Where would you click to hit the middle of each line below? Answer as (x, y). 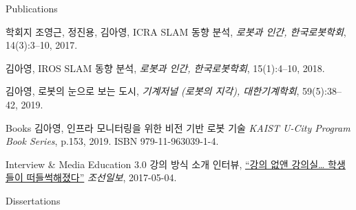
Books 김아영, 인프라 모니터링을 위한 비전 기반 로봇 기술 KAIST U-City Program (178, 127)
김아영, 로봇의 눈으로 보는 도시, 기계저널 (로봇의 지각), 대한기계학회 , (153, 91)
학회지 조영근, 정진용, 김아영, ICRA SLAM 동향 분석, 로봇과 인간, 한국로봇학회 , (176, 31)
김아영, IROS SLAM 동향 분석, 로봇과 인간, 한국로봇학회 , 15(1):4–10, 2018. (165, 68)
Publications (32, 8)
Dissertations (33, 200)
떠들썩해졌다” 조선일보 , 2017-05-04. (102, 177)
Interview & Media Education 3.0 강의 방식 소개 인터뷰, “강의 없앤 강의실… (165, 164)
